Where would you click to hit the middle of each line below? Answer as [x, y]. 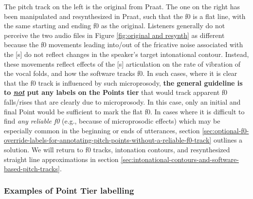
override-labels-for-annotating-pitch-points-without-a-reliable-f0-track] [108, 140]
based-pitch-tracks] [32, 169]
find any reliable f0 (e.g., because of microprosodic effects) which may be [112, 121]
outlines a [228, 140]
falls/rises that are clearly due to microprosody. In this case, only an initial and [122, 101]
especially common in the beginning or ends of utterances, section [102, 130]
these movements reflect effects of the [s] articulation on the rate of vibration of [122, 63]
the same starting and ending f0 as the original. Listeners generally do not [115, 26]
